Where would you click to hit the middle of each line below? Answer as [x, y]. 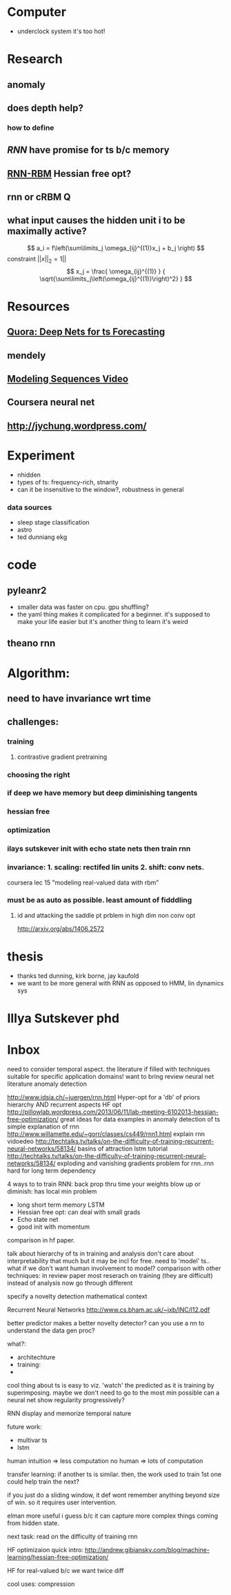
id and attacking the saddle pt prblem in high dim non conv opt [106, 915]
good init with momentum [53, 1227]
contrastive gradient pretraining [62, 757]
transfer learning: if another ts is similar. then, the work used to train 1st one [114, 1474]
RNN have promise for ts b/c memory [89, 150]
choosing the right [39, 775]
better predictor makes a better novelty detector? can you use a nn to [106, 1323]
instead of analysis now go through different [70, 1283]
